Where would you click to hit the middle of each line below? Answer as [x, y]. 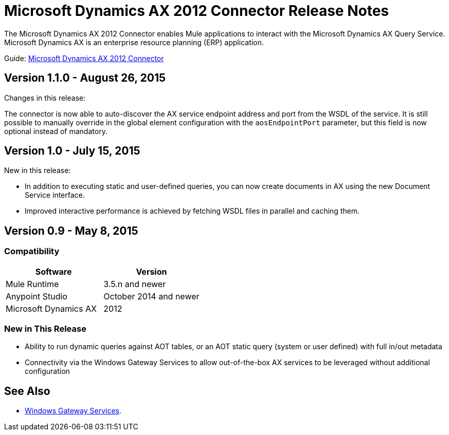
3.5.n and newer [135, 284]
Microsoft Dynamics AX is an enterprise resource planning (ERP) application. [134, 42]
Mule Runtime [32, 284]
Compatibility [32, 251]
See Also [27, 391]
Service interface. [55, 195]
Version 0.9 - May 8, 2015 [71, 231]
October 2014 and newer [151, 296]
